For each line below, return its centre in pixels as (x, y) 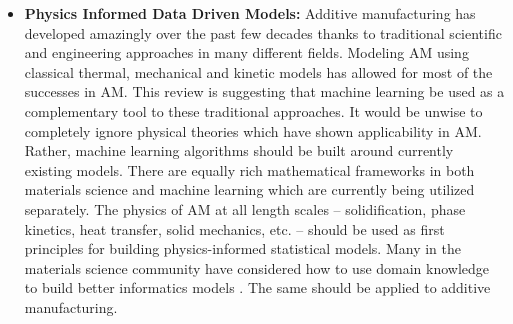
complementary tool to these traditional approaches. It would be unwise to (253, 110)
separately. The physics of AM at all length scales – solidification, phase (245, 208)
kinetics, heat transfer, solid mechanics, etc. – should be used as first (234, 228)
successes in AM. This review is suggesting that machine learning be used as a (264, 91)
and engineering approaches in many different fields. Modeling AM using (246, 52)
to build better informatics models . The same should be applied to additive (257, 287)
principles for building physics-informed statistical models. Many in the (242, 248)
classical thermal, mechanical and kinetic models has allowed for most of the (258, 71)
